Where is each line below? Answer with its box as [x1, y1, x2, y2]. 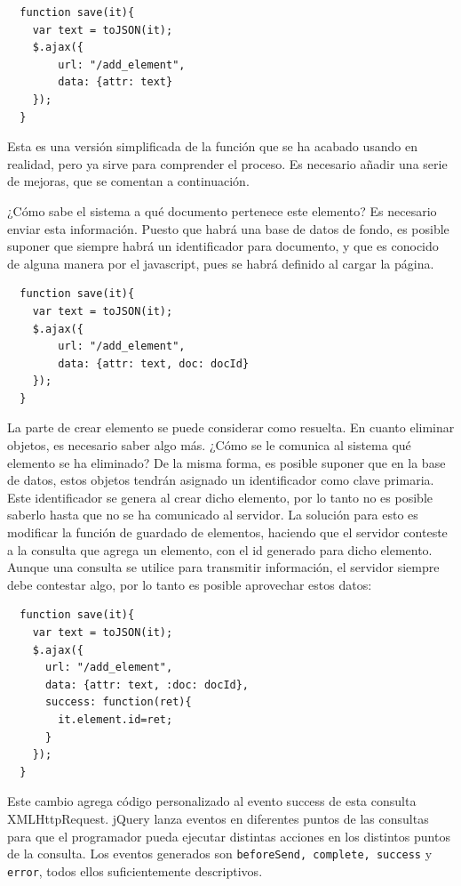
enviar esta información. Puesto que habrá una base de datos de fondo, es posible [7, 219, 449, 238]
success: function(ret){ [44, 696, 192, 709]
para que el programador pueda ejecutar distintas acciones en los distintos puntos [7, 826, 450, 845]
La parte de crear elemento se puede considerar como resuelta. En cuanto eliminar [7, 418, 455, 437]
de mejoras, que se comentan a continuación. [7, 172, 250, 190]
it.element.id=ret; [58, 713, 173, 726]
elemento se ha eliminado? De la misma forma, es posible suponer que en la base [7, 453, 446, 471]
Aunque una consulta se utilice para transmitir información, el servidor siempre [7, 558, 440, 576]
